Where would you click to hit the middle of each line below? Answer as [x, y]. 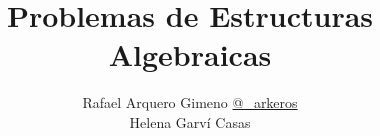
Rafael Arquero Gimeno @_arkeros [190, 102]
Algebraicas [190, 54]
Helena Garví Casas [190, 121]
